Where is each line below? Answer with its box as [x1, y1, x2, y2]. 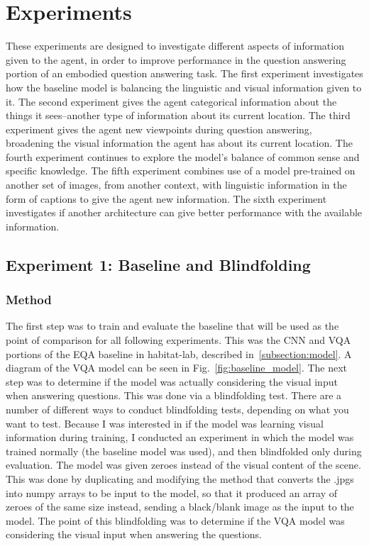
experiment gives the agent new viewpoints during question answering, [6, 121, 312, 136]
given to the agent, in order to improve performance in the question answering [6, 52, 346, 67]
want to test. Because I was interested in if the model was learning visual [6, 416, 324, 430]
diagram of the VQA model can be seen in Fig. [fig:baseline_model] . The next [6, 360, 348, 375]
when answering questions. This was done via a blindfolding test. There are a [6, 388, 342, 403]
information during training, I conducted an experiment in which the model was [6, 430, 354, 445]
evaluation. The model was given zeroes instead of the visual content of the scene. [6, 457, 361, 472]
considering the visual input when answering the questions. [6, 527, 262, 542]
